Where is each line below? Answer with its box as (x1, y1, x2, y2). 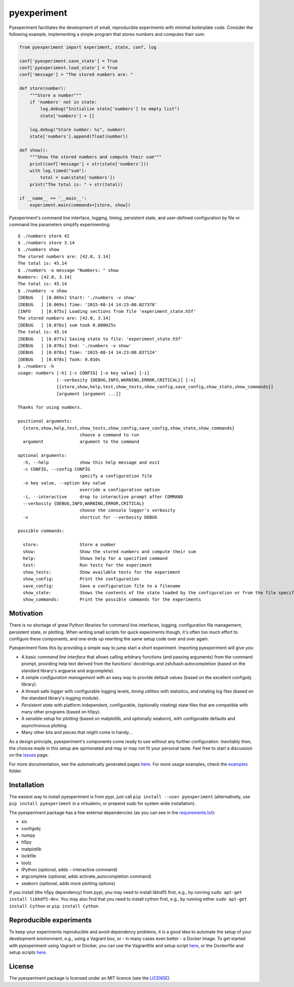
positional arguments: (18, 418, 73, 424)
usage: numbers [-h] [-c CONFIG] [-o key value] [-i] (18, 370, 149, 376)
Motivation (9, 609, 43, 618)
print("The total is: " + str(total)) (29, 181, 123, 187)
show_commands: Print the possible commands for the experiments (23, 597, 201, 603)
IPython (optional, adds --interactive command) (21, 866, 118, 872)
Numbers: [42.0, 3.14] (18, 275, 73, 280)
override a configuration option (79, 487, 160, 493)
